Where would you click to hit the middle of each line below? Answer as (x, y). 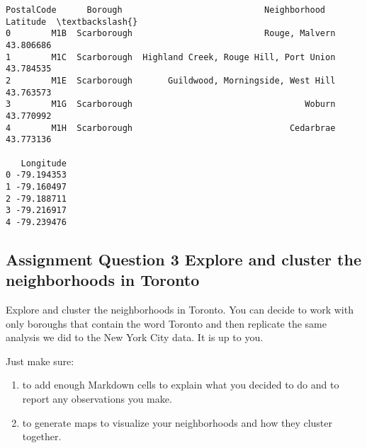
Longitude (44, 163)
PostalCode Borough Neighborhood (166, 10)
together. (42, 436)
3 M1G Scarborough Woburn (171, 104)
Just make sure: (40, 361)
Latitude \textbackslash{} (72, 22)
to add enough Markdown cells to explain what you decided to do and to (181, 385)
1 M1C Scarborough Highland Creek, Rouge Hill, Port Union (171, 57)
